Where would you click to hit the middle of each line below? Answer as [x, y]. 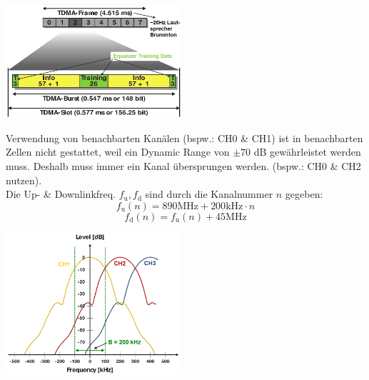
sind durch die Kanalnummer [209, 194]
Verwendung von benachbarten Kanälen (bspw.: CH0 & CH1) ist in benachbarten [184, 137]
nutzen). [24, 180]
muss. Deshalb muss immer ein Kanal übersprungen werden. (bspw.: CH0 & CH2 [183, 165]
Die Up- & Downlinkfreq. [61, 194]
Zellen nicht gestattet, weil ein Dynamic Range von [118, 152]
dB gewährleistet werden [307, 152]
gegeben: [304, 194]
